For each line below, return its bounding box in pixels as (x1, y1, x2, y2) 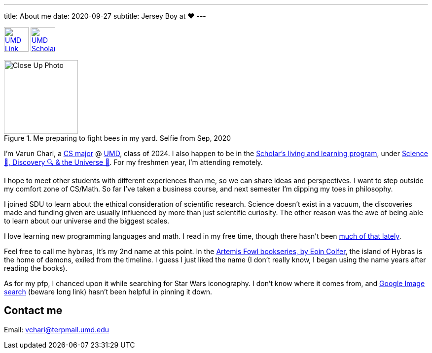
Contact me (4, 304, 63, 317)
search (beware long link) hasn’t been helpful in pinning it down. (4, 288, 213, 296)
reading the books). (4, 264, 68, 272)
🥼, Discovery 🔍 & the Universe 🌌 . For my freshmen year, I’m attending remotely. (4, 158, 263, 166)
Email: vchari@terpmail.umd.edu (4, 325, 109, 334)
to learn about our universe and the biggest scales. (4, 217, 170, 225)
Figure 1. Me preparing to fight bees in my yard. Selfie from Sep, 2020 (4, 134, 231, 142)
